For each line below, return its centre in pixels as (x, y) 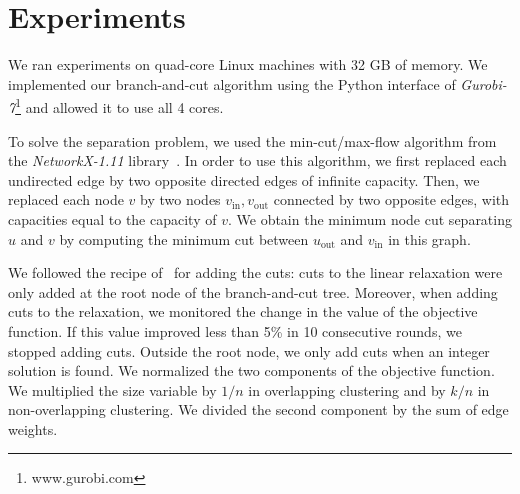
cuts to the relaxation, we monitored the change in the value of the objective (243, 311)
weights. (33, 428)
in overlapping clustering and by (347, 389)
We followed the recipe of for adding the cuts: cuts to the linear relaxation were (255, 272)
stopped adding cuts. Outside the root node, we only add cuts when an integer (249, 350)
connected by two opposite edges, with (391, 199)
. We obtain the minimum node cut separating (369, 218)
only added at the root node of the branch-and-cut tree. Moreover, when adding (253, 291)
